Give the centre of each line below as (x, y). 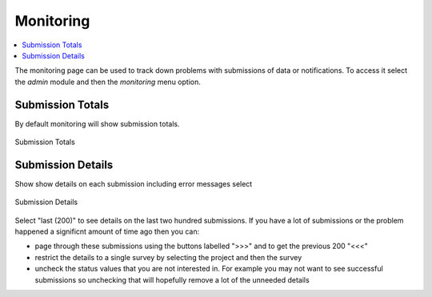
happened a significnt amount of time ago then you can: (107, 231)
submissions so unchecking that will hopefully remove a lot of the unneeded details (172, 279)
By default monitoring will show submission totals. (97, 123)
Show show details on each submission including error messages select (134, 183)
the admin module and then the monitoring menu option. (108, 82)
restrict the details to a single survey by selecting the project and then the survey (168, 257)
